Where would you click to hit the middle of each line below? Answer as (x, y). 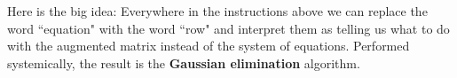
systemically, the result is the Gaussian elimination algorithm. (184, 62)
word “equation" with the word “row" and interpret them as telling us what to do (228, 28)
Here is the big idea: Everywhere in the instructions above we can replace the (217, 11)
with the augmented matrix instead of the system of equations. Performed (209, 46)
